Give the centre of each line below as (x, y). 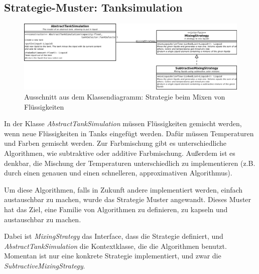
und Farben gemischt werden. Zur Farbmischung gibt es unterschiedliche (115, 143)
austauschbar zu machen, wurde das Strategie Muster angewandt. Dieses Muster (128, 199)
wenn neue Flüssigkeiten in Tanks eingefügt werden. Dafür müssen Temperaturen (129, 133)
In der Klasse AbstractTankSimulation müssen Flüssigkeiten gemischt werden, (123, 123)
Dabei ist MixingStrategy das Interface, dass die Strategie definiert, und (114, 236)
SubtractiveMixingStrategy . (45, 265)
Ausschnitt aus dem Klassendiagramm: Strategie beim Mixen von (125, 97)
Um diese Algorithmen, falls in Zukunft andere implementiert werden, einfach (123, 189)
